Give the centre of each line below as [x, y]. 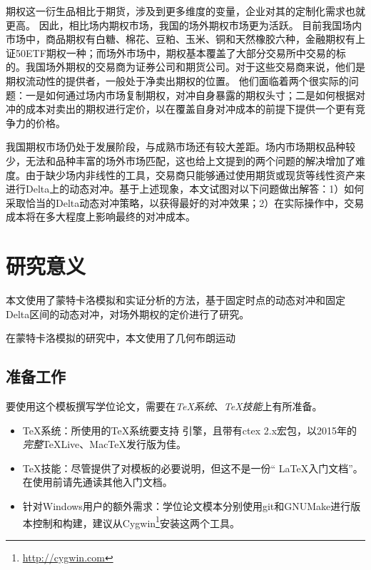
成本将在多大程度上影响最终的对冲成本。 [101, 217]
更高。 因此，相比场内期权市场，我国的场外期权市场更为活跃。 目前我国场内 [184, 25]
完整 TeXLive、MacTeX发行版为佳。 [105, 444]
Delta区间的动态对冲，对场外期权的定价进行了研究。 [128, 314]
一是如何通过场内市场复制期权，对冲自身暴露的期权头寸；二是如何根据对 [195, 95]
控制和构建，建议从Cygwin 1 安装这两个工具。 [136, 521]
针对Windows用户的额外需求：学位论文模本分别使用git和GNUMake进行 [187, 505]
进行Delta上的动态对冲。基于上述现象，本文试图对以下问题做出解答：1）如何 [185, 189]
